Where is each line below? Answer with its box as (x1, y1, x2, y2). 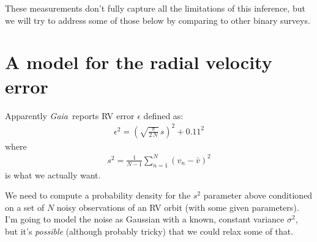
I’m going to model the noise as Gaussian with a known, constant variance (5, 213, 285, 226)
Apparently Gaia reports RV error (5, 109, 135, 122)
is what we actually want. (5, 168, 101, 181)
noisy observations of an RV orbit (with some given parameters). (56, 200, 299, 213)
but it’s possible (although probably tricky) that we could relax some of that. (5, 224, 294, 237)
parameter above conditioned (203, 189, 313, 202)
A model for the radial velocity (5, 50, 272, 75)
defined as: (143, 109, 184, 122)
